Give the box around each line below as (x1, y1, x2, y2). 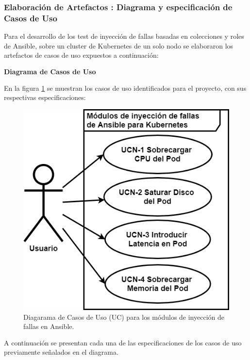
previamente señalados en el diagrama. (4, 347, 118, 357)
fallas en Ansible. (23, 321, 74, 331)
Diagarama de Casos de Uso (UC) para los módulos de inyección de (23, 311, 224, 322)
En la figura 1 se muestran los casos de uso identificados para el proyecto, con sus (4, 82, 247, 93)
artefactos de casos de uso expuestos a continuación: (4, 50, 159, 60)
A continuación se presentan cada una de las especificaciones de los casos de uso (4, 337, 242, 347)
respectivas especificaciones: (4, 92, 86, 102)
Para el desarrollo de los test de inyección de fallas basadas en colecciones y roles (4, 31, 244, 41)
